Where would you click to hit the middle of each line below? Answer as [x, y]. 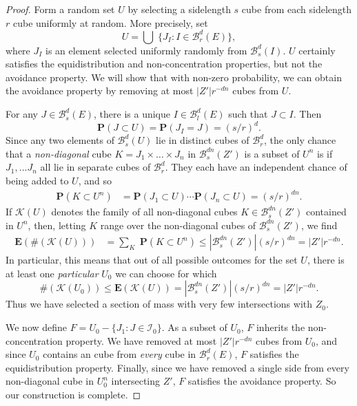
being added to [37, 180]
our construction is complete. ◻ [73, 395]
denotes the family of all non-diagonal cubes [144, 212]
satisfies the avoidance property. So [262, 381]
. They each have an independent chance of [256, 167]
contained [326, 212]
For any [22, 114]
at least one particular [52, 273]
